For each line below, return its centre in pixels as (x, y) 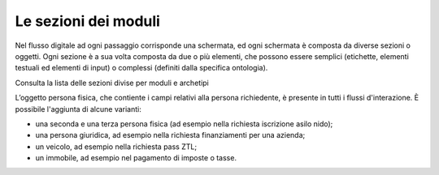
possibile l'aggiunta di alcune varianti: (78, 109)
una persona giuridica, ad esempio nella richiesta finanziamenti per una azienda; (170, 135)
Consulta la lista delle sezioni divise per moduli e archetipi (112, 83)
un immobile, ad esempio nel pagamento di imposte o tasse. (136, 158)
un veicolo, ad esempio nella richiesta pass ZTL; (116, 147)
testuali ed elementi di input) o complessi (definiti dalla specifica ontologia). (141, 68)
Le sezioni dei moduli (87, 21)
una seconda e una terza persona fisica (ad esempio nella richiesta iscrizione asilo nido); (184, 124)
